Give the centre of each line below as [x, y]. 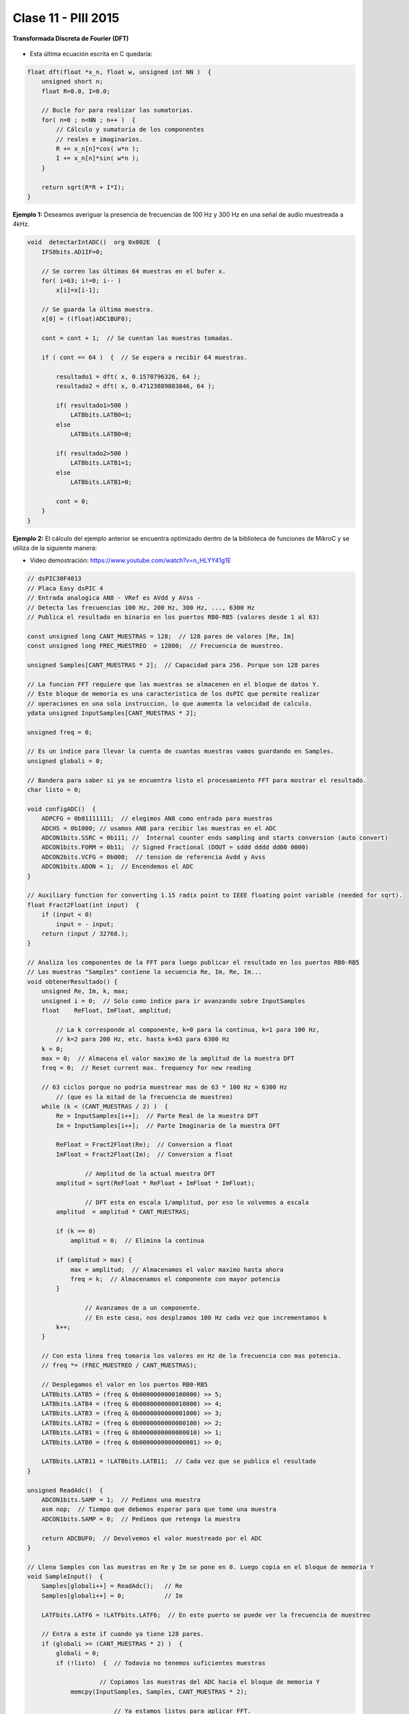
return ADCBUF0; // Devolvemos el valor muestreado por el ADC [152, 1538]
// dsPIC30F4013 [54, 579]
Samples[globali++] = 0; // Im [112, 1595]
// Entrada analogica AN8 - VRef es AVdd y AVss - [114, 598]
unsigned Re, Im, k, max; [85, 991]
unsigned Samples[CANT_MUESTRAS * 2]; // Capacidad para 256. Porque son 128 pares [173, 665]
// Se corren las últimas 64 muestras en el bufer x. [134, 271]
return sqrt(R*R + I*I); [83, 187]
